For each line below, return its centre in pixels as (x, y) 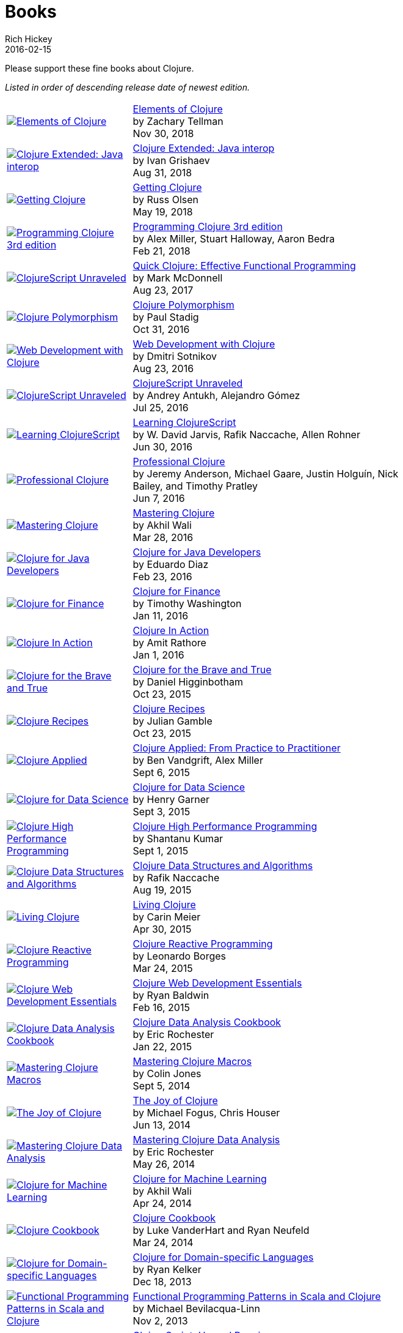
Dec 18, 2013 (162, 1281)
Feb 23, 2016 (162, 576)
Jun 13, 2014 (162, 1125)
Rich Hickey (29, 39)
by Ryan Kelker (167, 1269)
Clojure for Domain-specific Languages (223, 1257)
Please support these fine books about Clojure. (100, 68)
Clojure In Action (171, 630)
